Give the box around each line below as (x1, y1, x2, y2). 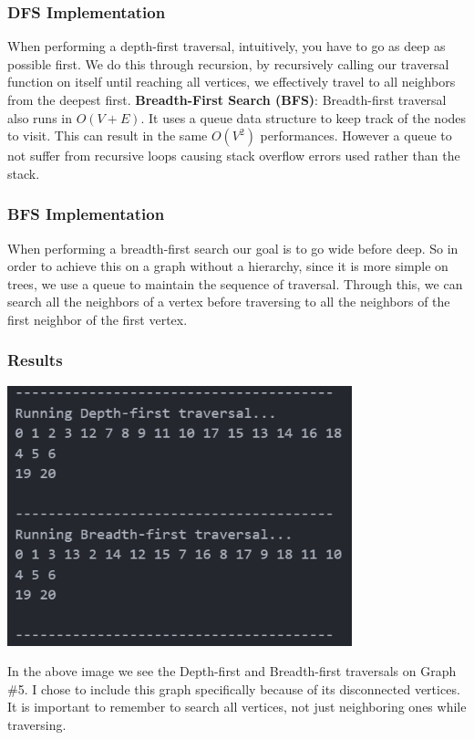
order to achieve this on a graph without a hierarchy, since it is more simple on (7, 256, 448, 276)
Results (7, 349, 63, 371)
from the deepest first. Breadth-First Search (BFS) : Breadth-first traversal (7, 90, 447, 109)
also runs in (7, 108, 72, 127)
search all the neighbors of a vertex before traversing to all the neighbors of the (7, 292, 450, 311)
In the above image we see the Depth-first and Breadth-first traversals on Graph (7, 662, 457, 681)
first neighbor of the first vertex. (7, 309, 188, 328)
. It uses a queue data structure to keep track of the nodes (140, 108, 467, 127)
